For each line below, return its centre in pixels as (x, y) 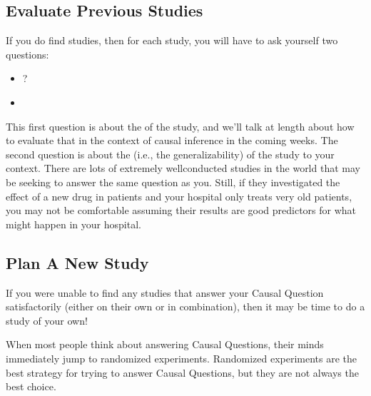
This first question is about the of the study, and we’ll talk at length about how (180, 126)
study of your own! (47, 320)
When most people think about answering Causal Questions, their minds (165, 344)
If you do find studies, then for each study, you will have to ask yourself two (172, 40)
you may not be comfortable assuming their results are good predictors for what (181, 210)
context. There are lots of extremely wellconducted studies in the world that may (183, 168)
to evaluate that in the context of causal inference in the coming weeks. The (172, 140)
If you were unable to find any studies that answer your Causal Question (165, 292)
